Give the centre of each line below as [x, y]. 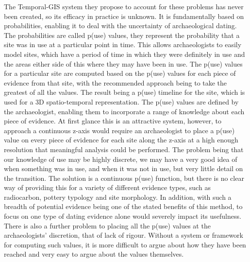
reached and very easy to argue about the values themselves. [94, 254]
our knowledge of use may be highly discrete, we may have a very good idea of [121, 159]
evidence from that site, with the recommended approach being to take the [116, 82]
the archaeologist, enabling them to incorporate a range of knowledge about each [124, 111]
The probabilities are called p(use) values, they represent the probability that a [122, 35]
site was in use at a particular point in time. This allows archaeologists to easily [123, 44]
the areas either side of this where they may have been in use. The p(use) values [123, 63]
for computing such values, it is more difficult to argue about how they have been [125, 244]
